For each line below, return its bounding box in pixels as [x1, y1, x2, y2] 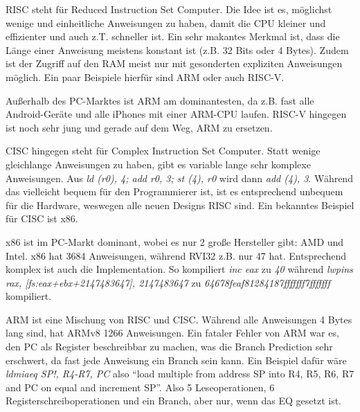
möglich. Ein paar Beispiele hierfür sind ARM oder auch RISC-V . [6, 69, 285, 84]
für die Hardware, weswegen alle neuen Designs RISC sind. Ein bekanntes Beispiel [6, 197, 354, 212]
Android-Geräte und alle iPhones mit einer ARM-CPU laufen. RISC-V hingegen [6, 107, 347, 121]
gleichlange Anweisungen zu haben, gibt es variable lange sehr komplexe [6, 156, 311, 171]
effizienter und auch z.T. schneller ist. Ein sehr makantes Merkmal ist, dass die [6, 29, 340, 44]
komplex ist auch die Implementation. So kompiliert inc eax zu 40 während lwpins [6, 262, 353, 276]
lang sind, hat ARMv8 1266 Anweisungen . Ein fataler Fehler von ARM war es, [6, 325, 339, 340]
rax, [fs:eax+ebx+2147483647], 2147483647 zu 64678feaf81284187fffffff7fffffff [6, 275, 330, 289]
